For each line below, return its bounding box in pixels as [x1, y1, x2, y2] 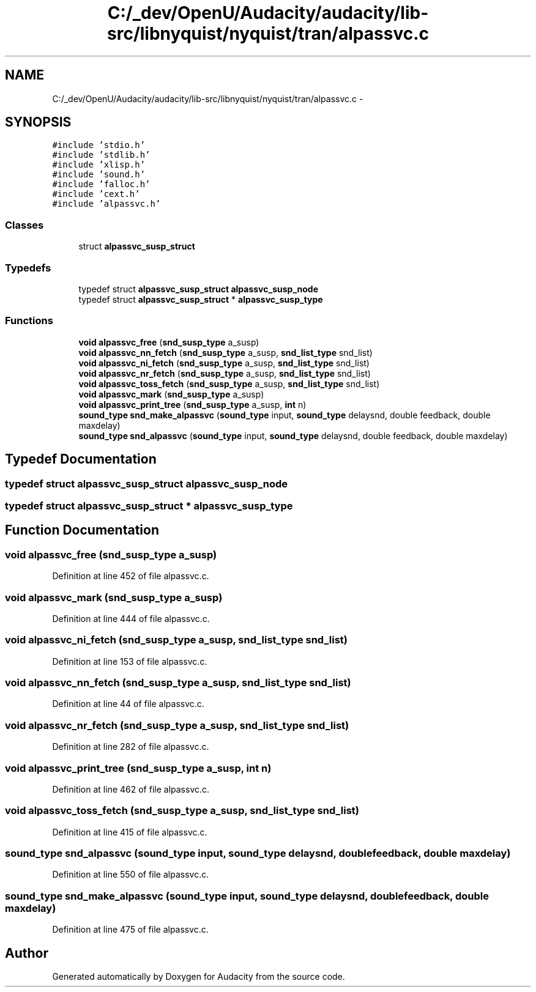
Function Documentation [5, 522, 159, 538]
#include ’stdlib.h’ [52, 150, 151, 160]
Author [5, 945, 48, 961]
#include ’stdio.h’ [52, 140, 146, 150]
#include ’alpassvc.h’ [52, 199, 161, 209]
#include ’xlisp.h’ [52, 160, 146, 170]
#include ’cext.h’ [52, 189, 140, 199]
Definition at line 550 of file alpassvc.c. [52, 869, 209, 880]
